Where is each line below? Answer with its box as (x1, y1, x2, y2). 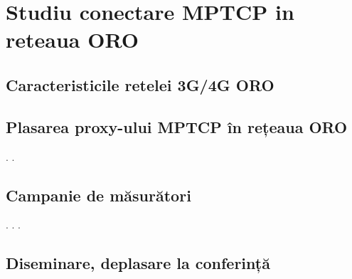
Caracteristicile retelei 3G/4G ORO (6, 73, 274, 95)
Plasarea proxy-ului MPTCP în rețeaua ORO (6, 115, 348, 137)
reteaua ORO (6, 25, 139, 54)
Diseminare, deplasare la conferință (6, 252, 270, 274)
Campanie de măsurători (6, 184, 191, 206)
